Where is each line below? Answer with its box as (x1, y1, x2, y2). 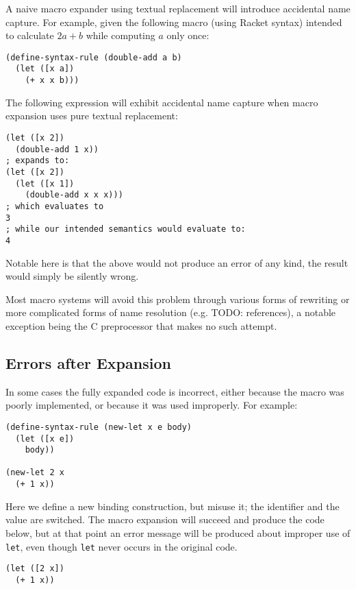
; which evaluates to (5, 201, 104, 211)
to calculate (5, 28, 54, 43)
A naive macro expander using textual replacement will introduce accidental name (5, 1, 351, 15)
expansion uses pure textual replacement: (5, 108, 178, 123)
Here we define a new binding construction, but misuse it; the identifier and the (5, 498, 340, 513)
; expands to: (5, 156, 70, 166)
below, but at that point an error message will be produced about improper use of (5, 525, 351, 540)
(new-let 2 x (5, 468, 64, 478)
